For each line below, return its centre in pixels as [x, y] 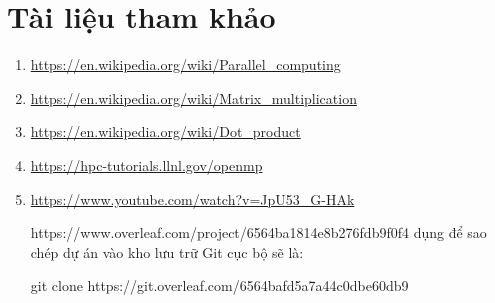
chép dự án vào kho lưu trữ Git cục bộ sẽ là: [167, 251]
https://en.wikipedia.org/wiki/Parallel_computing [185, 64]
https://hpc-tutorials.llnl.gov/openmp [146, 164]
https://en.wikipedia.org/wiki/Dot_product [165, 131]
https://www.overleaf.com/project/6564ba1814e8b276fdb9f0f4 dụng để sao [258, 232]
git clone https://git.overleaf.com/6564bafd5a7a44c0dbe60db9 [219, 285]
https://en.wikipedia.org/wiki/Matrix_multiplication [193, 97]
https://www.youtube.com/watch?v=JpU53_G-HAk [192, 198]
